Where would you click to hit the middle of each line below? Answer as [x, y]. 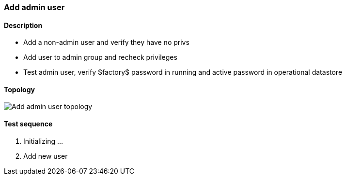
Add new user [46, 156]
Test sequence [28, 124]
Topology [19, 89]
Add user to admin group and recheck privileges [100, 57]
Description [23, 25]
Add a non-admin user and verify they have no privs [106, 42]
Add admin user [34, 7]
